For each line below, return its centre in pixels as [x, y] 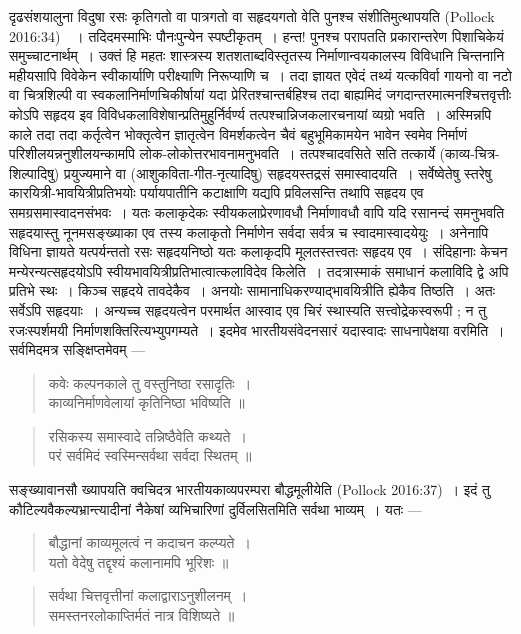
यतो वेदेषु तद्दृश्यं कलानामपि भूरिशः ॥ [138, 561]
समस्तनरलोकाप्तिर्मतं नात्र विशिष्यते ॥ [141, 615]
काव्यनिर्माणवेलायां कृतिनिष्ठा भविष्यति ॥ [146, 402]
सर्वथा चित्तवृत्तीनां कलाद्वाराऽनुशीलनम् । [148, 595]
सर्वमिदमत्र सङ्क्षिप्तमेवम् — [77, 349]
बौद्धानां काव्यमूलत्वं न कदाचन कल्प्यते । [149, 542]
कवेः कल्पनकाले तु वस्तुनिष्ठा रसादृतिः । [150, 382]
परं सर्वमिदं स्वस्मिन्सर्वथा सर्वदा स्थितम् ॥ [150, 455]
